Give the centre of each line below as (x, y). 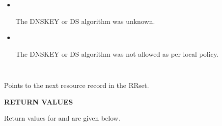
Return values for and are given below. (62, 118)
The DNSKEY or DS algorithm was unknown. (85, 21)
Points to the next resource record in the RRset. (77, 85)
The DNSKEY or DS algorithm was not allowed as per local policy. (117, 53)
